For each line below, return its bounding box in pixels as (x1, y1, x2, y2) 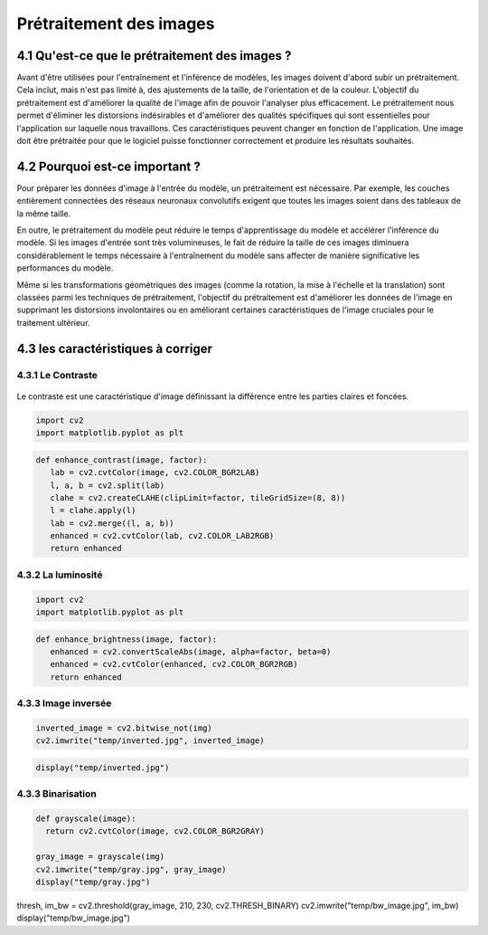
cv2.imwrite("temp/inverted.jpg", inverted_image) (35, 736, 266, 746)
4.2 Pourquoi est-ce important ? (16, 158, 201, 174)
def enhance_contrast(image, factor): (35, 454, 208, 465)
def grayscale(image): (35, 814, 136, 824)
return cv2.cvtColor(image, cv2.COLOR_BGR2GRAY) (45, 826, 266, 836)
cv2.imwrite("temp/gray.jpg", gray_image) (35, 864, 227, 874)
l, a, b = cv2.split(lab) (50, 480, 165, 491)
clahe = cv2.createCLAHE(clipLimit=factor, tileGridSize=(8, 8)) (50, 492, 346, 502)
